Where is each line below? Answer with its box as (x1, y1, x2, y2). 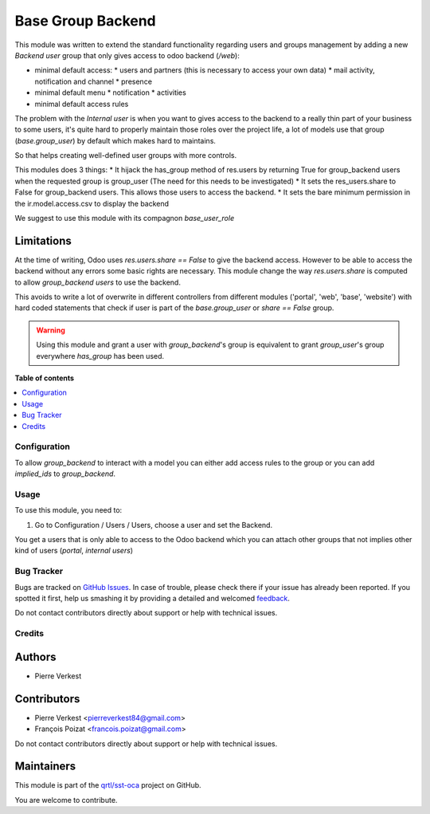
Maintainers (14, 760, 76, 773)
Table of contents (14, 373, 75, 383)
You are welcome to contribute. (14, 795, 118, 804)
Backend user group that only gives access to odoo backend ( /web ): (14, 50, 240, 60)
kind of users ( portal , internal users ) (14, 546, 134, 556)
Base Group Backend (14, 12, 157, 29)
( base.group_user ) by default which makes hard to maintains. (14, 136, 217, 145)
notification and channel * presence (34, 77, 153, 86)
